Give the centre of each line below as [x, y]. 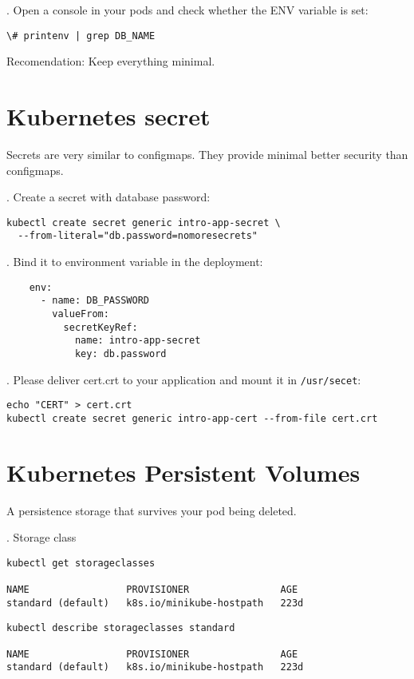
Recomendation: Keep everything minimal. [111, 61]
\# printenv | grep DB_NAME [81, 36]
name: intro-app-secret [138, 341]
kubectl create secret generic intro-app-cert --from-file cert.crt [192, 418]
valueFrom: [81, 314]
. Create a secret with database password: [108, 197]
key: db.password [120, 353]
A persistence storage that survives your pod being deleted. [152, 510]
